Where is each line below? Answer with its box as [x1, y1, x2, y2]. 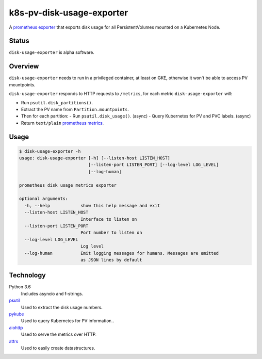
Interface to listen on [80, 216, 137, 222]
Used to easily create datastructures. [21, 345, 96, 351]
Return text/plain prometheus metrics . [21, 120, 104, 126]
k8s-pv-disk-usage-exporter [9, 7, 128, 18]
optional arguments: [19, 196, 68, 201]
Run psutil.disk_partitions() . [21, 99, 93, 105]
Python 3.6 [9, 284, 31, 290]
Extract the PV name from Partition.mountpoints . [21, 106, 129, 112]
